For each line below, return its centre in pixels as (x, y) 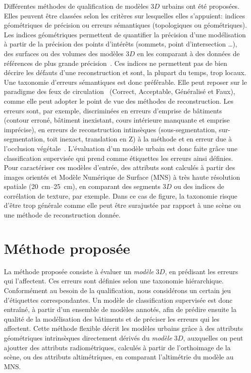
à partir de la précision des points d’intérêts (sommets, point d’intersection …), (121, 44)
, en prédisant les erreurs (202, 271)
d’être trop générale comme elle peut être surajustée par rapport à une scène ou (122, 205)
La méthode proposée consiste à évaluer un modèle (79, 271)
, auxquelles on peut (213, 337)
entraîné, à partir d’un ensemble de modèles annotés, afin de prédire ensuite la (120, 309)
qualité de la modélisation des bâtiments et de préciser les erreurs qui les (112, 319)
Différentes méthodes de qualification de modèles (76, 6)
